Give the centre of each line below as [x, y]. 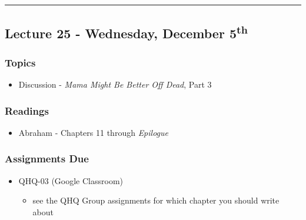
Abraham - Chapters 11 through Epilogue [93, 132]
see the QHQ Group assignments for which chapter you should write [156, 200]
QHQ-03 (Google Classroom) [71, 180]
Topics [20, 62]
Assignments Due [47, 159]
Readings [27, 110]
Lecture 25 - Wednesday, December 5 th [126, 32]
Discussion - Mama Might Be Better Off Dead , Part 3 [115, 84]
